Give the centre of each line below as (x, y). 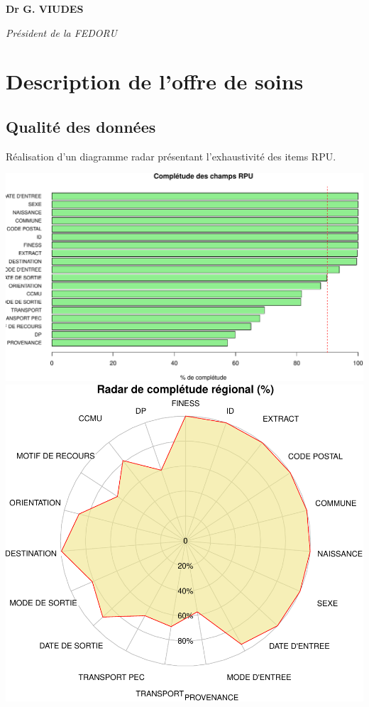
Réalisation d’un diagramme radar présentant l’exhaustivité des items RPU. (171, 156)
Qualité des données (81, 126)
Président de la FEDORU (61, 32)
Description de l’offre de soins (155, 81)
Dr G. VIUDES (45, 9)
